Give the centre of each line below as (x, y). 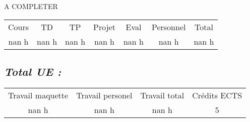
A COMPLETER (31, 6)
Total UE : (33, 71)
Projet (104, 27)
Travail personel (104, 95)
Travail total (162, 95)
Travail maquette (38, 95)
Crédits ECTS (217, 95)
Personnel (169, 27)
